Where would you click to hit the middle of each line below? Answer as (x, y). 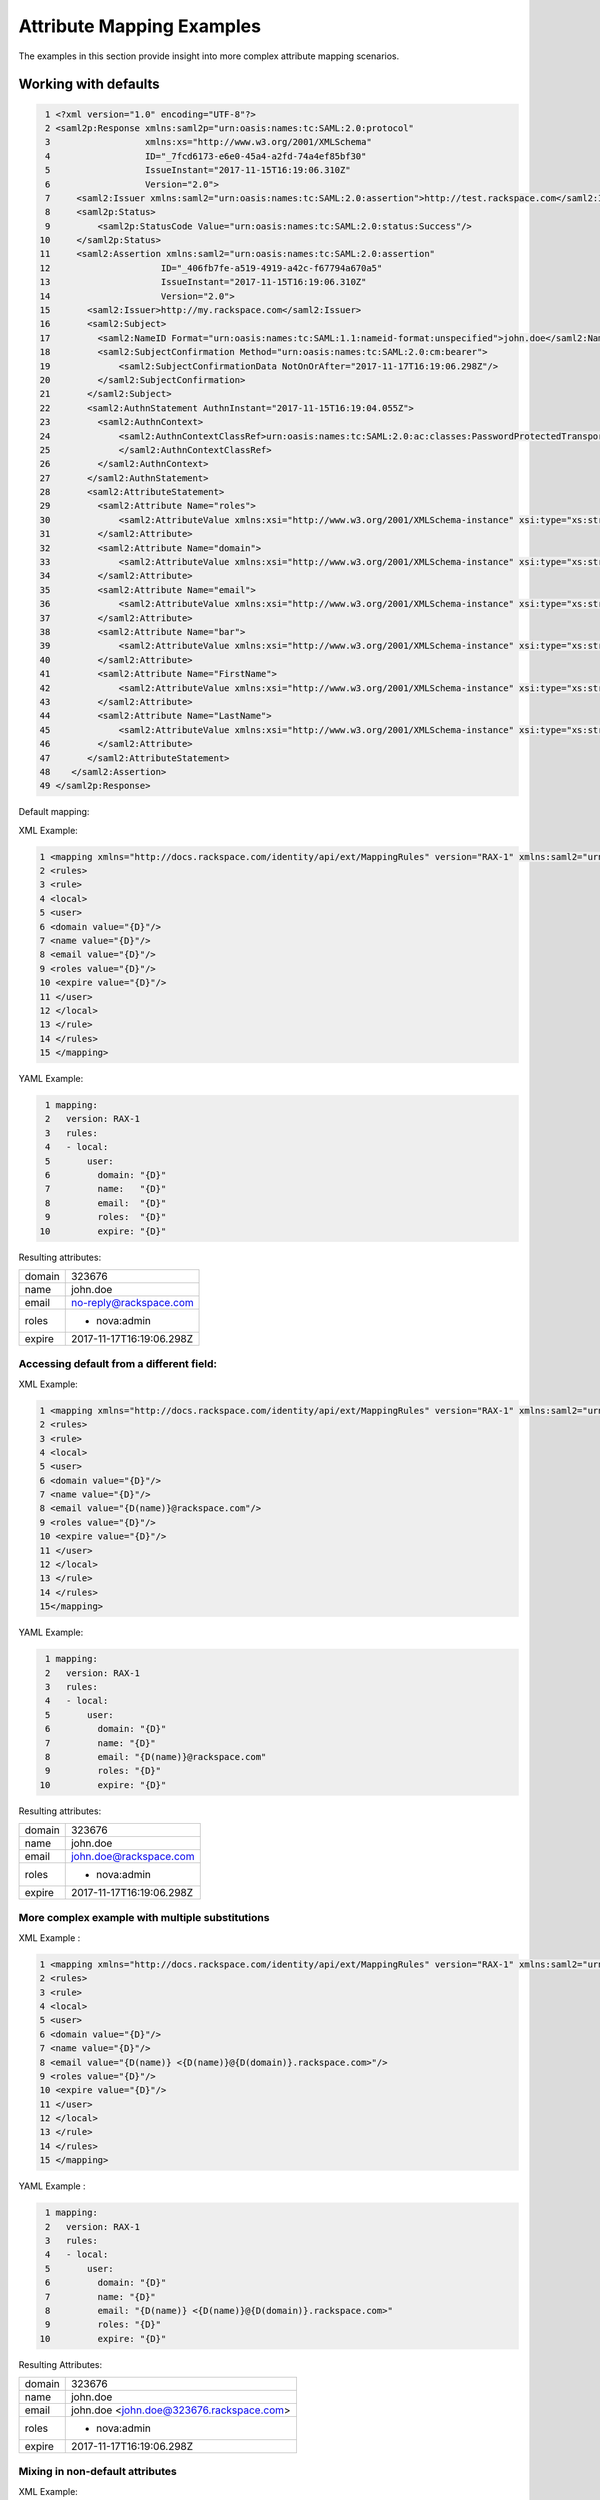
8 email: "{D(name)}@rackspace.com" (156, 1756)
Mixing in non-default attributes (97, 2472)
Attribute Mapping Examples (140, 26)
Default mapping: (54, 812)
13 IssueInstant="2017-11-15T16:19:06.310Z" (203, 282)
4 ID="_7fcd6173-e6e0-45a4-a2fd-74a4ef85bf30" (206, 156)
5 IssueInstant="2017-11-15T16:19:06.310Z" (198, 170)
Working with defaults (89, 84)
